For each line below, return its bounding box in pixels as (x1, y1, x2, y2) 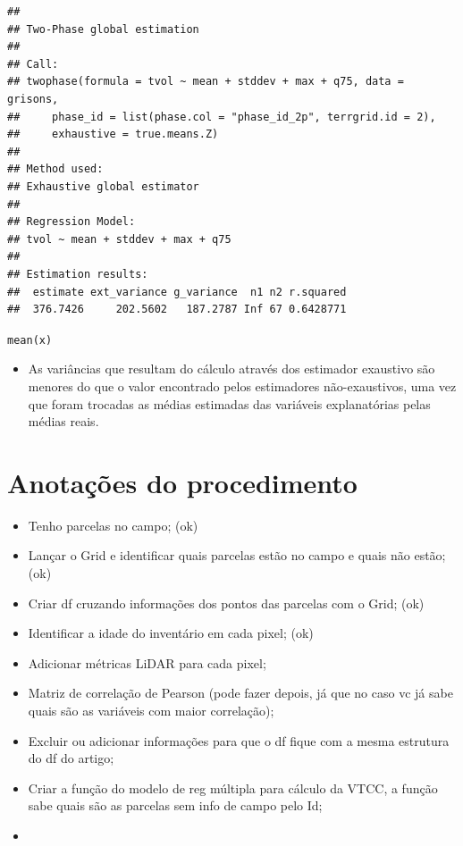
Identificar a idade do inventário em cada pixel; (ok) (28, 624, 314, 642)
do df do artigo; (28, 749, 114, 767)
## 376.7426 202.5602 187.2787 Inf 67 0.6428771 (7, 303, 347, 316)
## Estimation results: (7, 267, 148, 281)
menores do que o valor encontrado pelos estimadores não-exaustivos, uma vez (28, 376, 457, 395)
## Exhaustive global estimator (7, 180, 199, 193)
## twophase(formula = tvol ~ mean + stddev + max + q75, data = (7, 75, 404, 88)
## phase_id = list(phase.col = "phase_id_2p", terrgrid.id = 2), (7, 110, 436, 123)
